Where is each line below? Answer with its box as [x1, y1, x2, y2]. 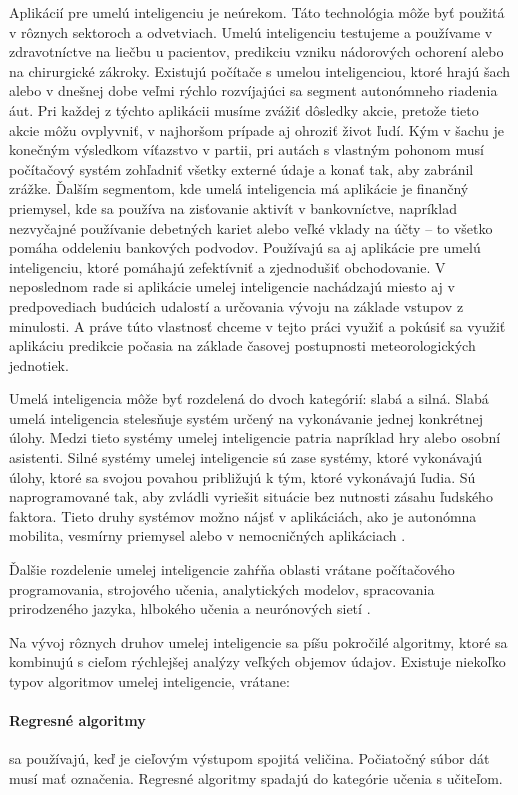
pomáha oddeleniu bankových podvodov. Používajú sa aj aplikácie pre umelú [9, 237, 481, 258]
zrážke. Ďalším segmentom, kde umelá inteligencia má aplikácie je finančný [9, 178, 469, 199]
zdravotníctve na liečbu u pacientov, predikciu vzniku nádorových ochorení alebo [9, 41, 504, 62]
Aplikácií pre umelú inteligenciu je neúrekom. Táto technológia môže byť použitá [9, 2, 505, 22]
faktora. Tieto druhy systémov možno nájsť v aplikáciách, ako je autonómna [9, 505, 477, 526]
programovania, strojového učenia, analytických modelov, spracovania [9, 578, 435, 599]
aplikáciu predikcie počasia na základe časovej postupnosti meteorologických [9, 335, 476, 356]
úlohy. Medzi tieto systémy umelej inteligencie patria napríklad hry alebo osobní [9, 427, 501, 448]
